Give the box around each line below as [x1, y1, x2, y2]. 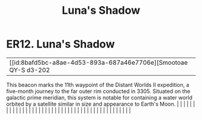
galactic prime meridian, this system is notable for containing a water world [6, 94, 192, 101]
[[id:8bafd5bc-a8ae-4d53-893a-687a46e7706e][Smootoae [9, 58, 188, 67]
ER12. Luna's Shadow [6, 37, 115, 51]
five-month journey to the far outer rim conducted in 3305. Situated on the [6, 88, 191, 95]
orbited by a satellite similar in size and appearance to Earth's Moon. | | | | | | [6, 100, 195, 107]
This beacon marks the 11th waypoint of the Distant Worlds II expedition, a [6, 81, 189, 88]
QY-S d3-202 [9, 65, 50, 74]
